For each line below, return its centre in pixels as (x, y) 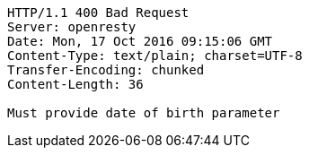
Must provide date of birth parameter (144, 113)
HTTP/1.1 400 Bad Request (98, 13)
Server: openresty (72, 27)
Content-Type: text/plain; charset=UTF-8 (155, 56)
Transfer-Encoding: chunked (106, 70)
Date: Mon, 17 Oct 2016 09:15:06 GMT (140, 41)
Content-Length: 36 (75, 84)
